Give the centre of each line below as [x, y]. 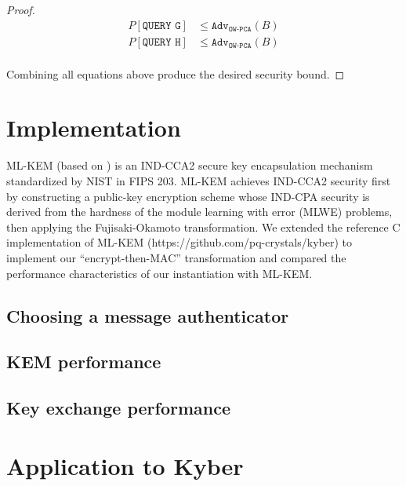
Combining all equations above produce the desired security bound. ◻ [176, 73]
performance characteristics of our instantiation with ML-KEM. [159, 273]
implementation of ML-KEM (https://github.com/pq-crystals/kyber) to [179, 242]
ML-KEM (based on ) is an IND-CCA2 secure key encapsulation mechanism [190, 165]
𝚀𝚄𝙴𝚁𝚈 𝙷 [161, 42]
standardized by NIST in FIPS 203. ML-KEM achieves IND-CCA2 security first [199, 181]
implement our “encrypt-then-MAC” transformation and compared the [176, 257]
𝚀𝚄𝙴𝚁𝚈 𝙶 [161, 26]
